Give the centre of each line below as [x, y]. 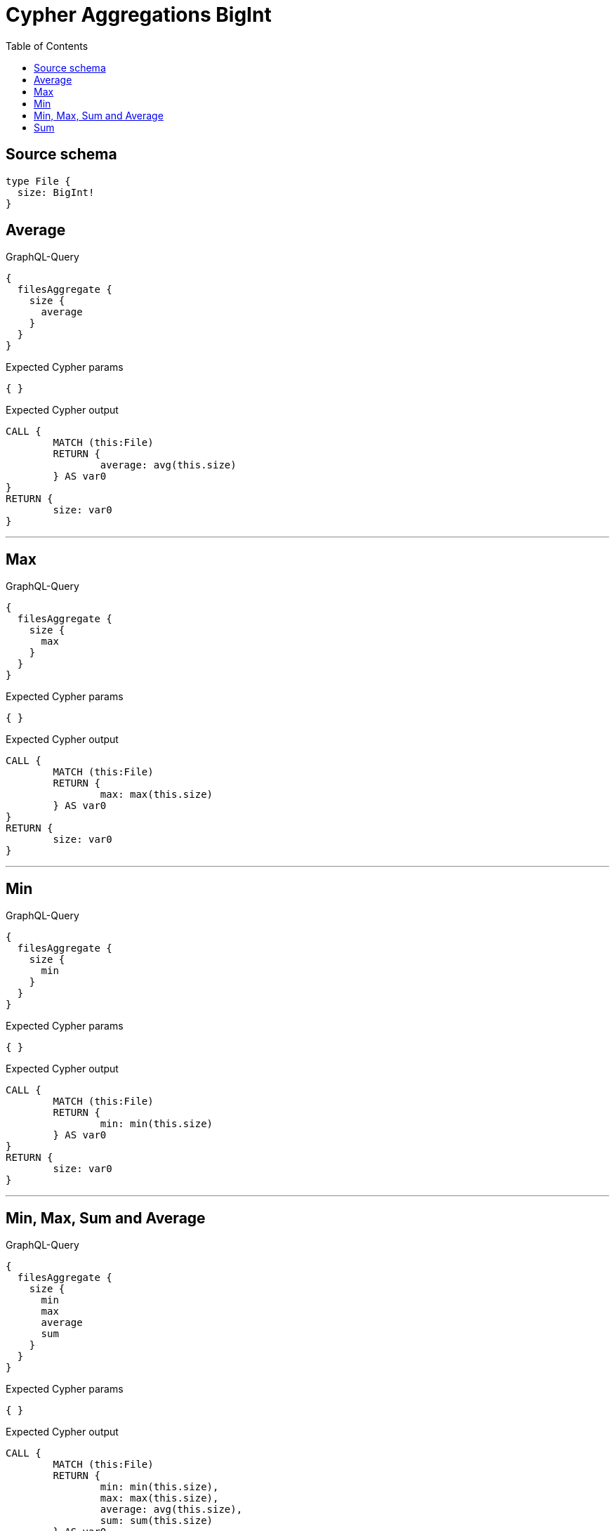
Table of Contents [47, 46]
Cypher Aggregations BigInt [139, 15]
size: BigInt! [56, 192]
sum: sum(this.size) [157, 1520]
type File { [38, 181]
